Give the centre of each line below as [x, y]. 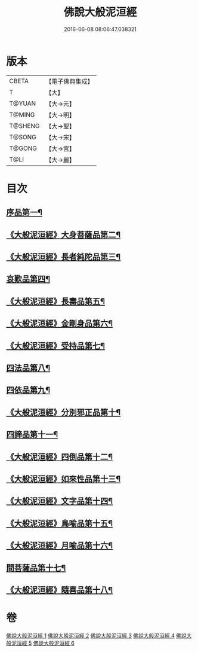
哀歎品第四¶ [28, 279]
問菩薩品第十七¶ [36, 568]
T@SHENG [24, 126]
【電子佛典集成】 [69, 81]
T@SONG [23, 137]
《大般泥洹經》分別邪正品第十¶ [64, 412]
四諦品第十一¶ [32, 435]
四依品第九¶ [28, 390]
